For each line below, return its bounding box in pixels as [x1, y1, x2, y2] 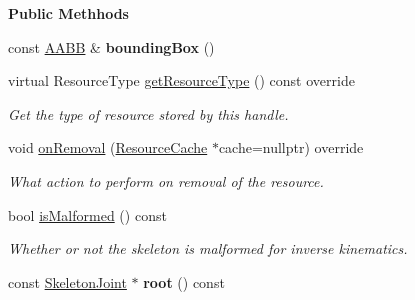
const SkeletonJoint [8, 271, 127, 292]
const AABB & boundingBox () [8, 36, 215, 57]
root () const [143, 271, 225, 292]
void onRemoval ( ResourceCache [8, 137, 208, 158]
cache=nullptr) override [218, 137, 364, 158]
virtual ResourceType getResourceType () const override [8, 70, 355, 91]
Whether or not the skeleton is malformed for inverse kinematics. [8, 238, 408, 259]
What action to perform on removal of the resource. [8, 170, 324, 191]
